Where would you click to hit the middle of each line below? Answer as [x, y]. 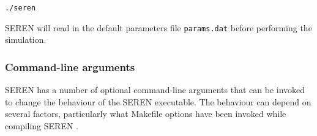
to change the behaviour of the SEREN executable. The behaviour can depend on [158, 101]
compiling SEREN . [42, 125]
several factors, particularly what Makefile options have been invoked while [146, 114]
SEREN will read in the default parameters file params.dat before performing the [158, 27]
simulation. [26, 40]
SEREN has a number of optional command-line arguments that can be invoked [155, 90]
